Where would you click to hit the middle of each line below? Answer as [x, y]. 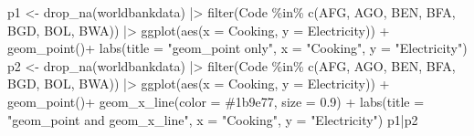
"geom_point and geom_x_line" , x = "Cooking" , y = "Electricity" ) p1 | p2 [213, 119]
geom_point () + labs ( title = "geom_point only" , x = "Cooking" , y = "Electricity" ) [237, 48]
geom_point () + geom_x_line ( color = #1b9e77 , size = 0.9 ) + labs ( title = [216, 101]
